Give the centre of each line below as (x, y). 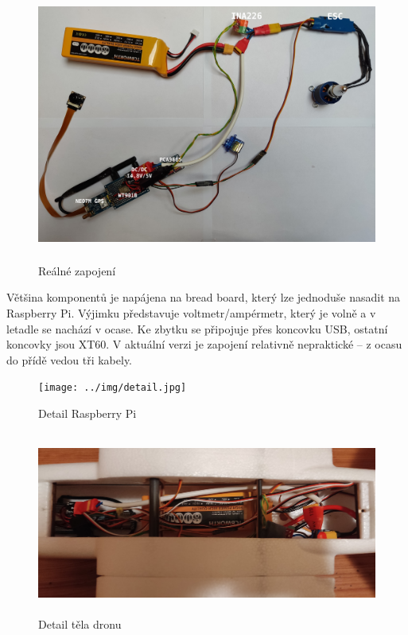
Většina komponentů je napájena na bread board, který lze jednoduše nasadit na (204, 297)
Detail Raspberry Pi (87, 413)
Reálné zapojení (77, 270)
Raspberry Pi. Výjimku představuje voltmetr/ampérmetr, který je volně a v (191, 312)
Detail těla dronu (80, 623)
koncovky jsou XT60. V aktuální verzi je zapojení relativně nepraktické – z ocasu (204, 344)
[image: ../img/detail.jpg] (113, 388)
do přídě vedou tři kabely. (70, 359)
